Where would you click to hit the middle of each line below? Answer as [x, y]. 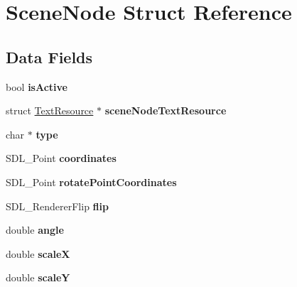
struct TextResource [50, 110]
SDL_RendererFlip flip [57, 206]
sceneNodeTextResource [166, 110]
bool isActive [37, 86]
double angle [35, 230]
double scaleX [38, 253]
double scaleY [38, 277]
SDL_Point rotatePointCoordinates [91, 182]
